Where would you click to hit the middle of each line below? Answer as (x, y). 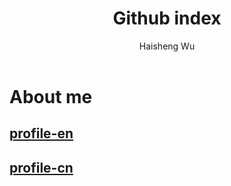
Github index (167, 18)
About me (51, 96)
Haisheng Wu (167, 46)
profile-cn (41, 167)
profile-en (41, 133)
